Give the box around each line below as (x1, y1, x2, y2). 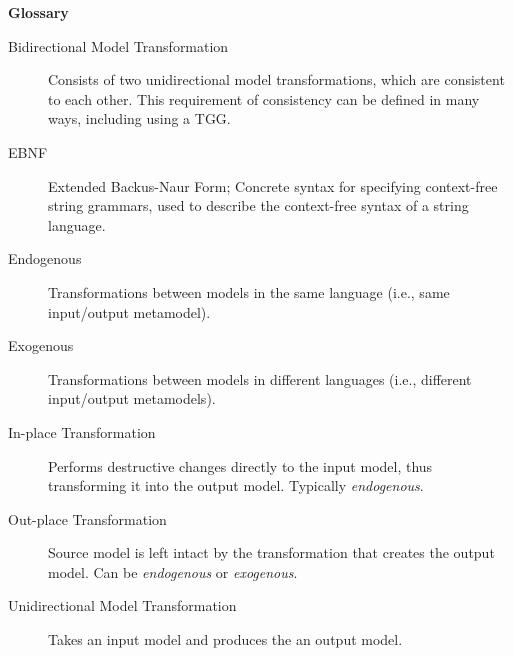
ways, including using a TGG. (48, 108, 231, 129)
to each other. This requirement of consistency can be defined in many (48, 88, 480, 109)
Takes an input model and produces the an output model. (48, 629, 403, 650)
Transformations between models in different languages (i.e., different (48, 368, 472, 389)
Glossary (8, 2, 69, 22)
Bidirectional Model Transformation (8, 35, 229, 56)
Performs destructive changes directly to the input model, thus (48, 455, 433, 476)
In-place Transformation (8, 421, 156, 442)
